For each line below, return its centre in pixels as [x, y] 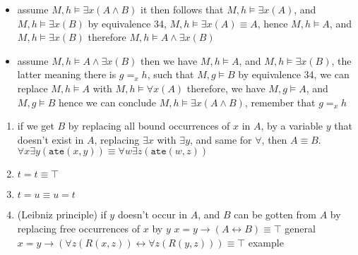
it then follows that [182, 9]
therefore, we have [226, 88]
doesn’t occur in [153, 214]
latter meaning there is [67, 74]
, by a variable [292, 126]
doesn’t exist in [50, 139]
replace [32, 88]
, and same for [221, 139]
